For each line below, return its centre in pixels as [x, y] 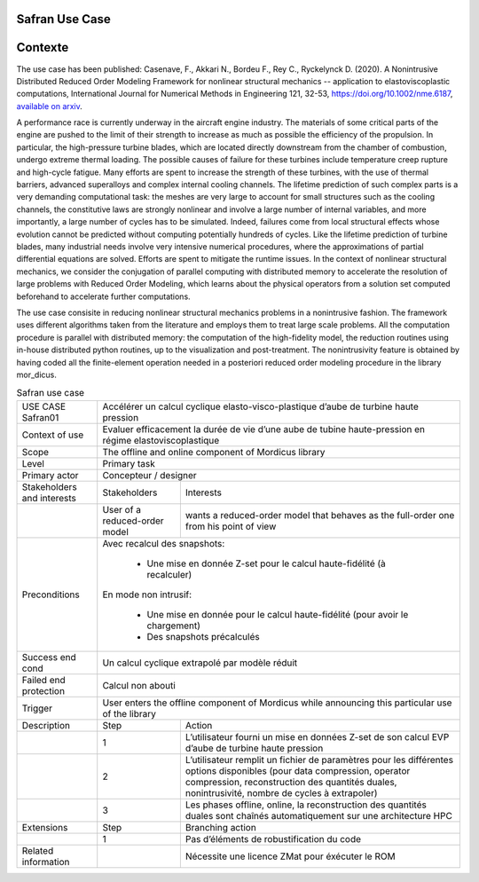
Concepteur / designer [149, 475]
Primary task [129, 463]
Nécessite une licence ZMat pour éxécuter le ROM [290, 856]
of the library [130, 713]
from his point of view [231, 526]
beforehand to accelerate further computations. [103, 296]
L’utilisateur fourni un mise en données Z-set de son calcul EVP [317, 736]
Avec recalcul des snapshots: [164, 543]
